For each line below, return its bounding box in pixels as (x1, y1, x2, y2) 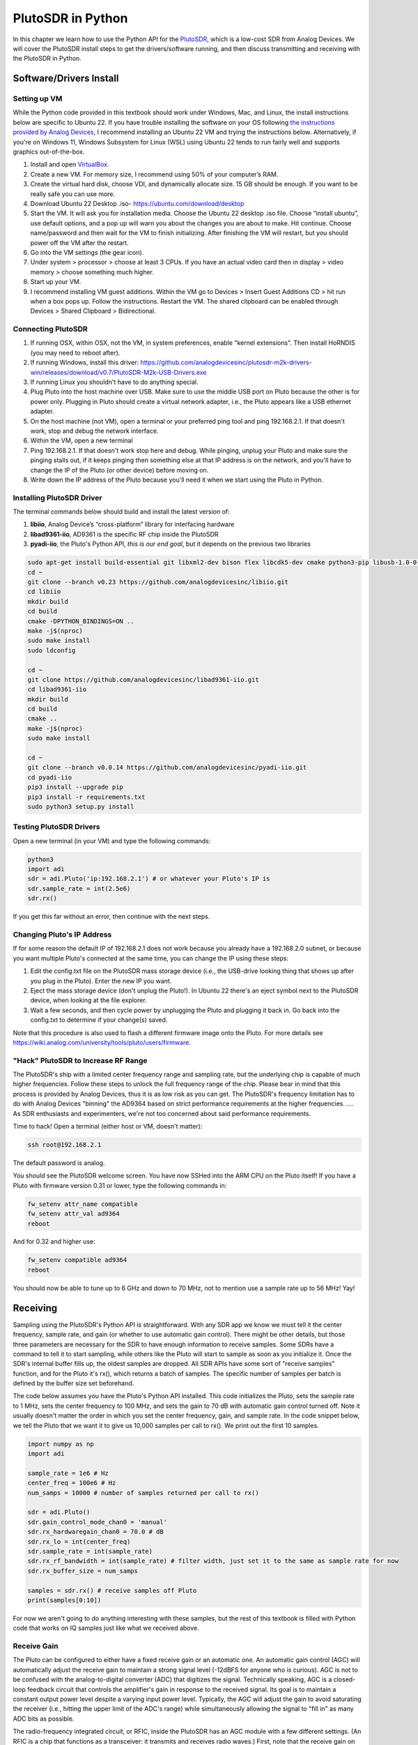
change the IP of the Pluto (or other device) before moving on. (30, 466, 209, 474)
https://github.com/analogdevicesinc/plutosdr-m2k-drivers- (140, 358, 313, 366)
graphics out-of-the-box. (13, 147, 85, 156)
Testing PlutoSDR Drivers (13, 822, 100, 832)
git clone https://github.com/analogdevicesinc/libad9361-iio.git (27, 676, 259, 683)
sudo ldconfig (27, 646, 76, 654)
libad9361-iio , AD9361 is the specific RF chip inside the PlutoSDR (30, 530, 219, 538)
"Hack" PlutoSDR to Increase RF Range (13, 1055, 148, 1065)
